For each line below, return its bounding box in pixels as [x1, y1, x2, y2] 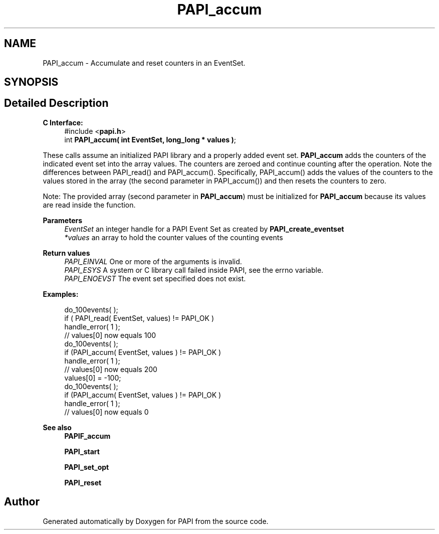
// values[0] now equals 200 [64, 365, 157, 374]
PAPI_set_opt [64, 462, 109, 471]
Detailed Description [4, 97, 109, 110]
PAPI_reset [64, 478, 102, 487]
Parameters [43, 216, 83, 225]
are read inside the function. [43, 200, 136, 209]
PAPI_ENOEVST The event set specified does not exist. [64, 274, 246, 283]
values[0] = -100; [64, 373, 121, 382]
